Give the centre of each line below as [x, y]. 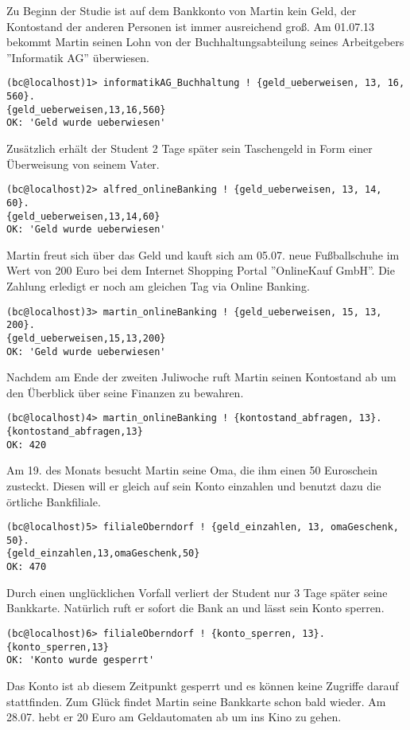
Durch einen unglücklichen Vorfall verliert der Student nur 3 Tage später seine [197, 592]
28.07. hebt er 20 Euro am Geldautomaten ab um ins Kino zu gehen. [174, 717]
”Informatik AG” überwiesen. [78, 57]
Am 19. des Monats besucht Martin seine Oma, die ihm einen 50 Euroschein [192, 470]
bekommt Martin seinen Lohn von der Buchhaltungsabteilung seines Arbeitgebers [205, 42]
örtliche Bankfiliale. [54, 501]
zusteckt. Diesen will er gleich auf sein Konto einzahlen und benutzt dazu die [194, 485]
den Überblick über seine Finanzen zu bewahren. [125, 392]
